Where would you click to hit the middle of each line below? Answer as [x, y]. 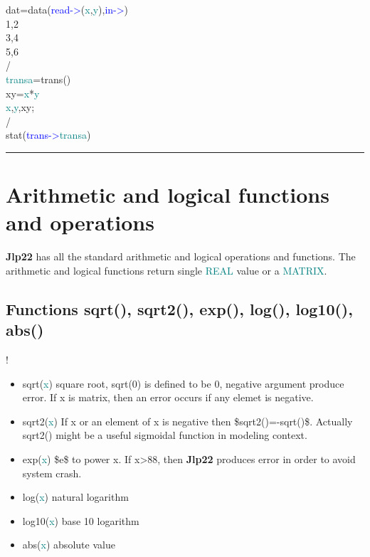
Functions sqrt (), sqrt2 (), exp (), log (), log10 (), [179, 308]
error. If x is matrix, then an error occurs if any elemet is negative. [168, 397]
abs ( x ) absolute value [69, 545]
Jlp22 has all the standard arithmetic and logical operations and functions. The [181, 256]
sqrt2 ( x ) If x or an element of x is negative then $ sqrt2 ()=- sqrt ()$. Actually [187, 421]
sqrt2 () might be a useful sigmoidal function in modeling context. [165, 435]
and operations [80, 222]
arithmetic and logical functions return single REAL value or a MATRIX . [166, 270]
